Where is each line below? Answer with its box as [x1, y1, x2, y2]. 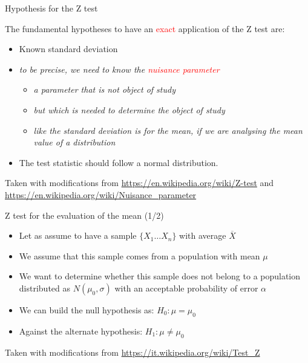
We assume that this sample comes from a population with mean [19, 249, 260, 262]
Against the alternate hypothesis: [19, 324, 143, 337]
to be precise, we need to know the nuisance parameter [19, 62, 220, 75]
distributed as [19, 281, 71, 294]
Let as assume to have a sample [19, 229, 137, 242]
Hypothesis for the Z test [5, 2, 98, 14]
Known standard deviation [19, 42, 118, 55]
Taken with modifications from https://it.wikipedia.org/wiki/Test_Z [5, 345, 260, 358]
